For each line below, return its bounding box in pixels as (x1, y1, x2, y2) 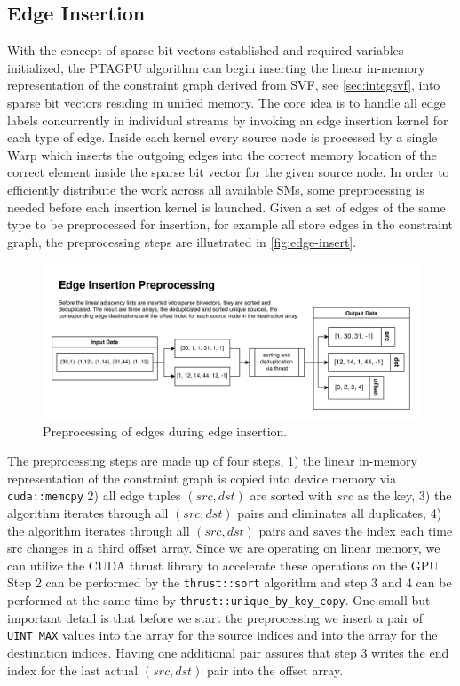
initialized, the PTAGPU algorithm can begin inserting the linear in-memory (7, 58, 425, 76)
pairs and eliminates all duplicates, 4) (237, 504, 442, 522)
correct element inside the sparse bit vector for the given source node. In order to (7, 163, 449, 181)
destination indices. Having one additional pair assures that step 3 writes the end (7, 643, 449, 662)
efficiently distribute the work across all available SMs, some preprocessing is (7, 179, 424, 198)
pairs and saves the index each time (258, 521, 453, 539)
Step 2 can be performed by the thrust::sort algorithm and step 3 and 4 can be (7, 573, 452, 592)
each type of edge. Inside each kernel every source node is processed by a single (7, 128, 438, 147)
